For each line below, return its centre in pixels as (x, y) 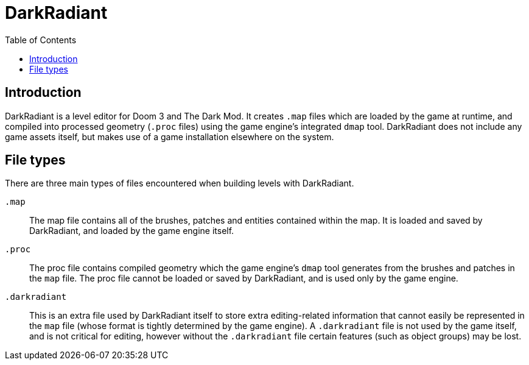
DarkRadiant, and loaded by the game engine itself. (132, 231)
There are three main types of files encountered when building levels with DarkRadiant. (180, 183)
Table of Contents (41, 40)
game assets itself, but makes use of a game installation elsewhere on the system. (170, 136)
